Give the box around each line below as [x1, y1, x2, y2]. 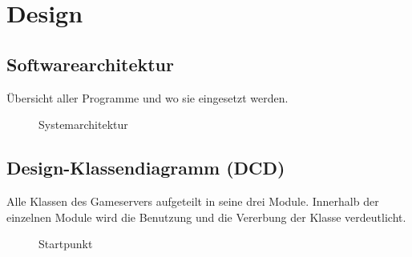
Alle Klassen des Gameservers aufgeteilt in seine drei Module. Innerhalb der [6, 192, 379, 209]
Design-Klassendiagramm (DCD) [6, 155, 285, 180]
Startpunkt [38, 235, 93, 252]
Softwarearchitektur [6, 51, 174, 76]
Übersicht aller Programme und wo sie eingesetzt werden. [6, 89, 289, 106]
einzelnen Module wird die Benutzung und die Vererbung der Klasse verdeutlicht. [6, 208, 406, 225]
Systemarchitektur [38, 116, 128, 133]
